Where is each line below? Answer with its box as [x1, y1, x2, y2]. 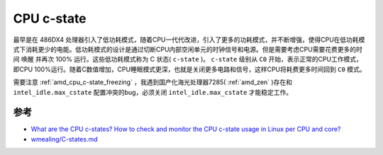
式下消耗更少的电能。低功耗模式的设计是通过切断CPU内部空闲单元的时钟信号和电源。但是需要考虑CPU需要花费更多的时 [13, 45, 363, 53]
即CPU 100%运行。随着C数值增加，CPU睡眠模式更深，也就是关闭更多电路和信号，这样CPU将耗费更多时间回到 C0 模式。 [13, 64, 366, 74]
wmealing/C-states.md [30, 134, 98, 143]
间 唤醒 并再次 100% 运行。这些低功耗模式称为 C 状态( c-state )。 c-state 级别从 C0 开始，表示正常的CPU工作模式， [13, 55, 363, 64]
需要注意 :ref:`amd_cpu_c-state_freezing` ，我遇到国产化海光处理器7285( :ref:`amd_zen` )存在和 [13, 78, 292, 86]
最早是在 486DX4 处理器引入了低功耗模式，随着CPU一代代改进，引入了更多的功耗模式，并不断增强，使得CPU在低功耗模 [13, 35, 365, 44]
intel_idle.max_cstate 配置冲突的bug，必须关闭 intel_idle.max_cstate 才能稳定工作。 [13, 88, 293, 96]
